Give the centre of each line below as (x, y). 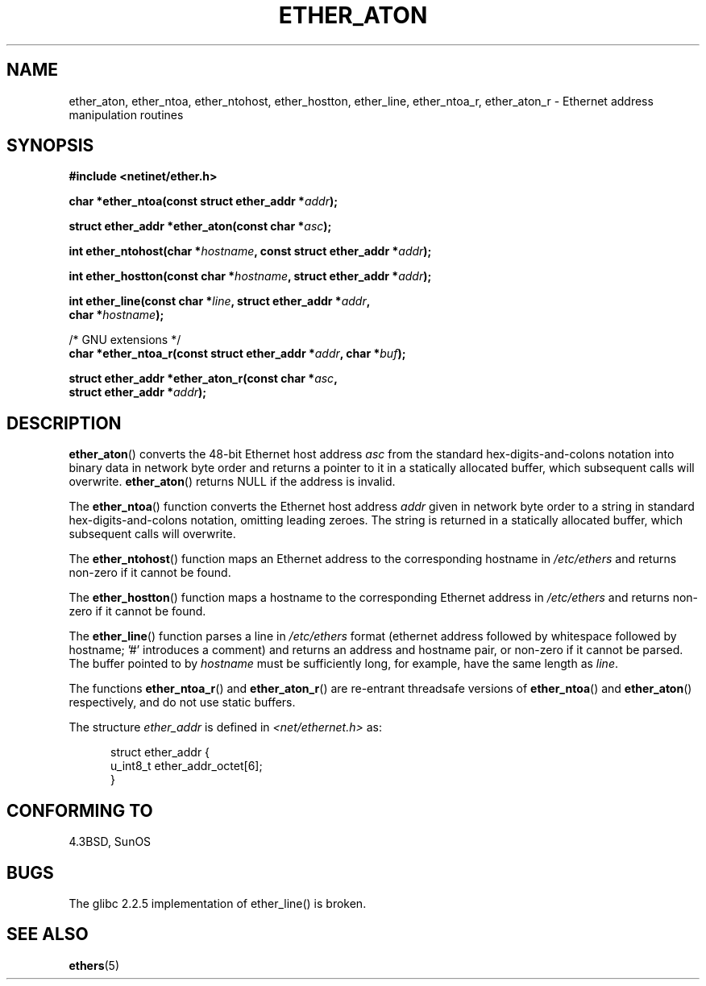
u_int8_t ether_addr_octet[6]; (187, 766)
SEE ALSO (48, 934)
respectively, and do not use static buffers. (182, 702)
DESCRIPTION (64, 423)
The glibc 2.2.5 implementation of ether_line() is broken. (218, 903)
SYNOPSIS (50, 146)
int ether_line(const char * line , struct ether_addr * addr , (220, 301)
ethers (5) (94, 965)
